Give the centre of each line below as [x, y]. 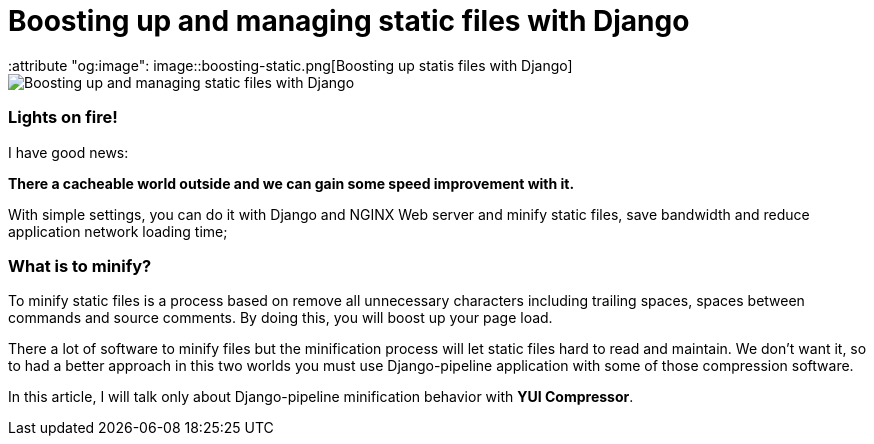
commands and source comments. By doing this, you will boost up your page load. [280, 318]
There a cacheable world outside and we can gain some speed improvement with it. [291, 183]
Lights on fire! [63, 117]
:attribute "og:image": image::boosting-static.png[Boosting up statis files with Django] [290, 65]
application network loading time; [118, 231]
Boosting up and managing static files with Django [349, 21]
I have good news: [68, 152]
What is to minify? [80, 265]
